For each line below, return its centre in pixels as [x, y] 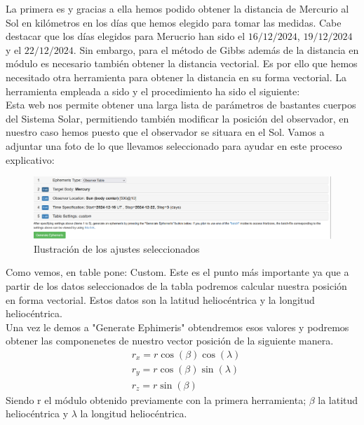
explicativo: [30, 159]
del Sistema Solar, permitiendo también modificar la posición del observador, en [177, 118]
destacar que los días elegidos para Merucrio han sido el [126, 36]
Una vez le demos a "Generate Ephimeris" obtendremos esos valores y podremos [177, 327]
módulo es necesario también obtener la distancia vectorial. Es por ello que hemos [182, 63]
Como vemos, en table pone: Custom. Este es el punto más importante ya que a [177, 272]
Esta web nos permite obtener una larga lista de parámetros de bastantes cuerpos [181, 105]
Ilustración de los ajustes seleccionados [117, 248]
